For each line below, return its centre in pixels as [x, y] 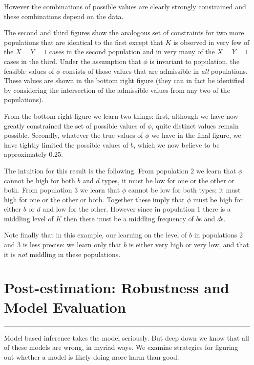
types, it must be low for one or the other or [168, 180]
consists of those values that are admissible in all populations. [155, 71]
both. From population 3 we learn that [62, 190]
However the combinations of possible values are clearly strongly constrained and [125, 6]
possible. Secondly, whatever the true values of [74, 135]
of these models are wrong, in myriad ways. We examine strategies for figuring [121, 347]
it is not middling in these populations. [62, 254]
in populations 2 [218, 235]
